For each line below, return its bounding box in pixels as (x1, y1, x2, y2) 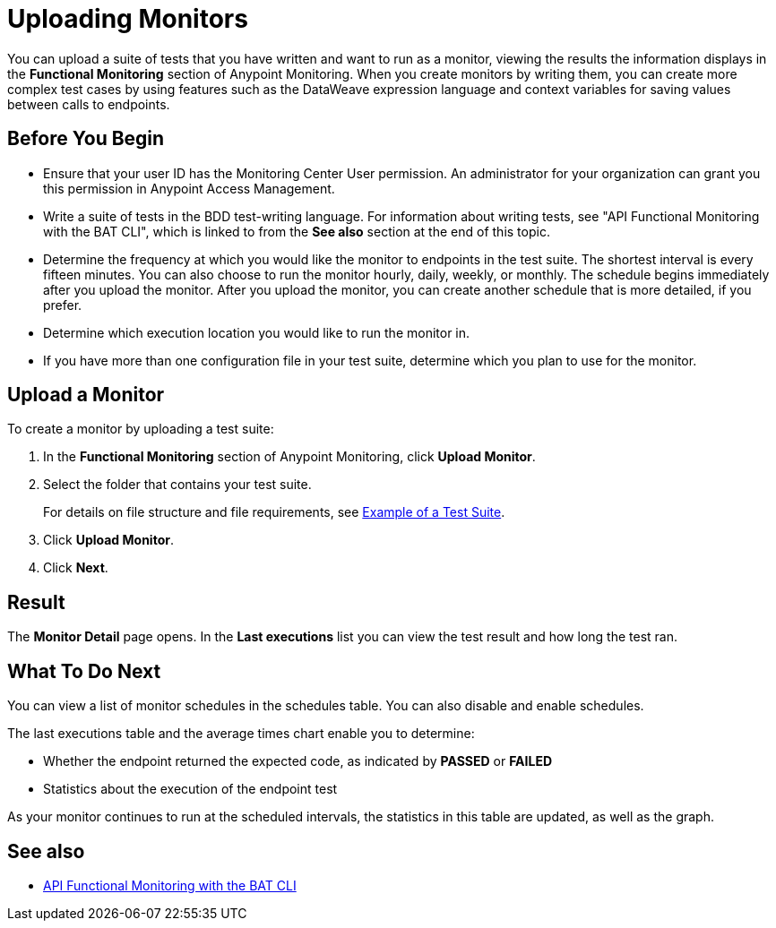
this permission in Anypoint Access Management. (43, 180, 335, 196)
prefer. (43, 296, 82, 313)
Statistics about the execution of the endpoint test (43, 781, 338, 797)
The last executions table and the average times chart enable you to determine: (7, 726, 475, 742)
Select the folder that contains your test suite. (43, 477, 312, 493)
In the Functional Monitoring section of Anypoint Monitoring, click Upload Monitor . (43, 449, 536, 465)
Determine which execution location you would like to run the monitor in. (43, 324, 470, 340)
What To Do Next (7, 659, 161, 683)
